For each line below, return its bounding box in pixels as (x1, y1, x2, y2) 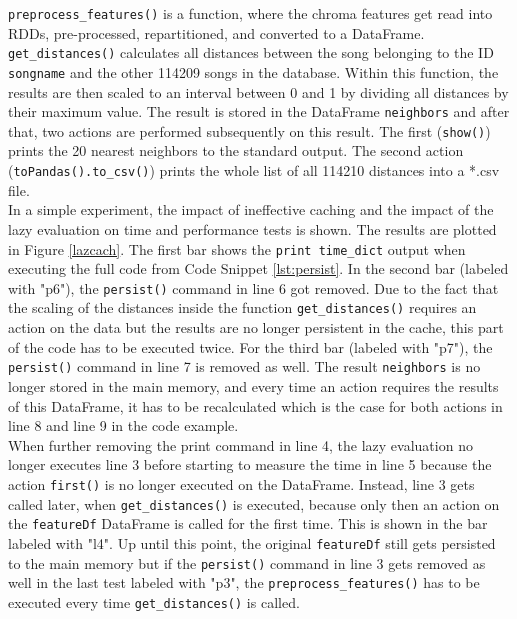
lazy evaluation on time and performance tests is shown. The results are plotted (8, 218, 497, 239)
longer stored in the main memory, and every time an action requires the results (8, 375, 499, 396)
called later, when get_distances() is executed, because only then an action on (8, 493, 500, 514)
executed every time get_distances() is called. (8, 591, 300, 612)
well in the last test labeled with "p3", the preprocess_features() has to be (8, 572, 480, 593)
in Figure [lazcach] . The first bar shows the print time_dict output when (8, 238, 466, 259)
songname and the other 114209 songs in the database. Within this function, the (8, 61, 499, 82)
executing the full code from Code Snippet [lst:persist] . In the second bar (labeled (8, 258, 509, 279)
